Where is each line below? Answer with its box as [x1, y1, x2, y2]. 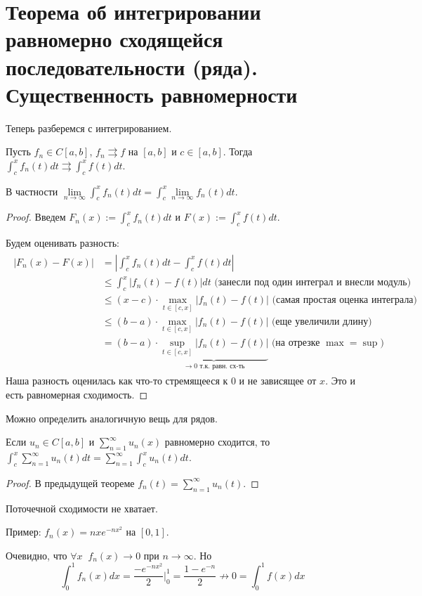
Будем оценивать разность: [6, 235, 119, 250]
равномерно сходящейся [6, 25, 223, 53]
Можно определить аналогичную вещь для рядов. [6, 410, 218, 425]
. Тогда [223, 144, 253, 159]
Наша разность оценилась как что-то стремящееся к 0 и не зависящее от [6, 373, 317, 388]
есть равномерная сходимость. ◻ [6, 387, 148, 402]
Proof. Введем [6, 209, 66, 224]
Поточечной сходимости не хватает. [6, 500, 158, 515]
